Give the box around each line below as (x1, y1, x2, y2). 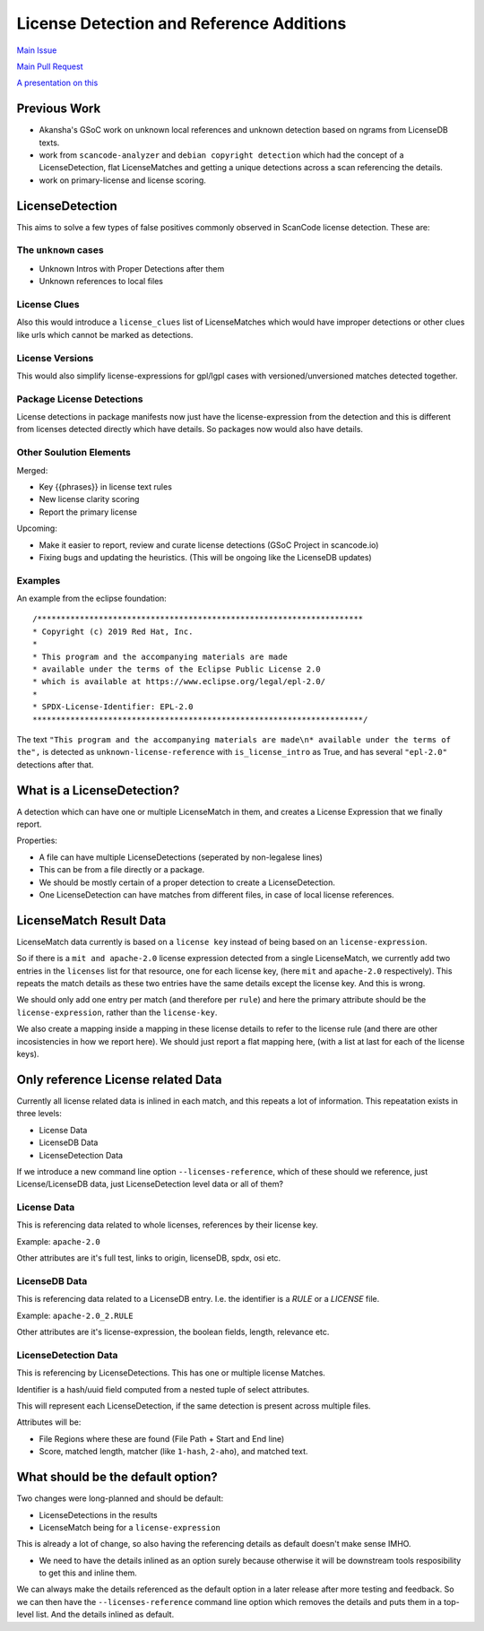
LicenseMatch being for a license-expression (39, 1522, 221, 1532)
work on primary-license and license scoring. (39, 175, 206, 186)
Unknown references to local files (39, 276, 163, 287)
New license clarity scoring (39, 494, 140, 505)
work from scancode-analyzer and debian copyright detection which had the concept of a (39, 150, 404, 160)
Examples (16, 574, 61, 586)
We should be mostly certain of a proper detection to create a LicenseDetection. (39, 877, 336, 888)
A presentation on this (16, 77, 99, 89)
